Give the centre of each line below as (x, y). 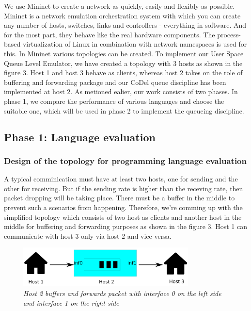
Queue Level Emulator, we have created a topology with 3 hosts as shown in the (123, 63)
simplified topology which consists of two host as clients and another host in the (123, 217)
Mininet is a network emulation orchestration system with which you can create (122, 15)
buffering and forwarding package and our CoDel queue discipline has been (115, 82)
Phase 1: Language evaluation (80, 137)
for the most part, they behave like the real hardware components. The (110, 34)
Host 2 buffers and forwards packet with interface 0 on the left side (122, 293)
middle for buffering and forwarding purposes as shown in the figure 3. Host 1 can (125, 226)
